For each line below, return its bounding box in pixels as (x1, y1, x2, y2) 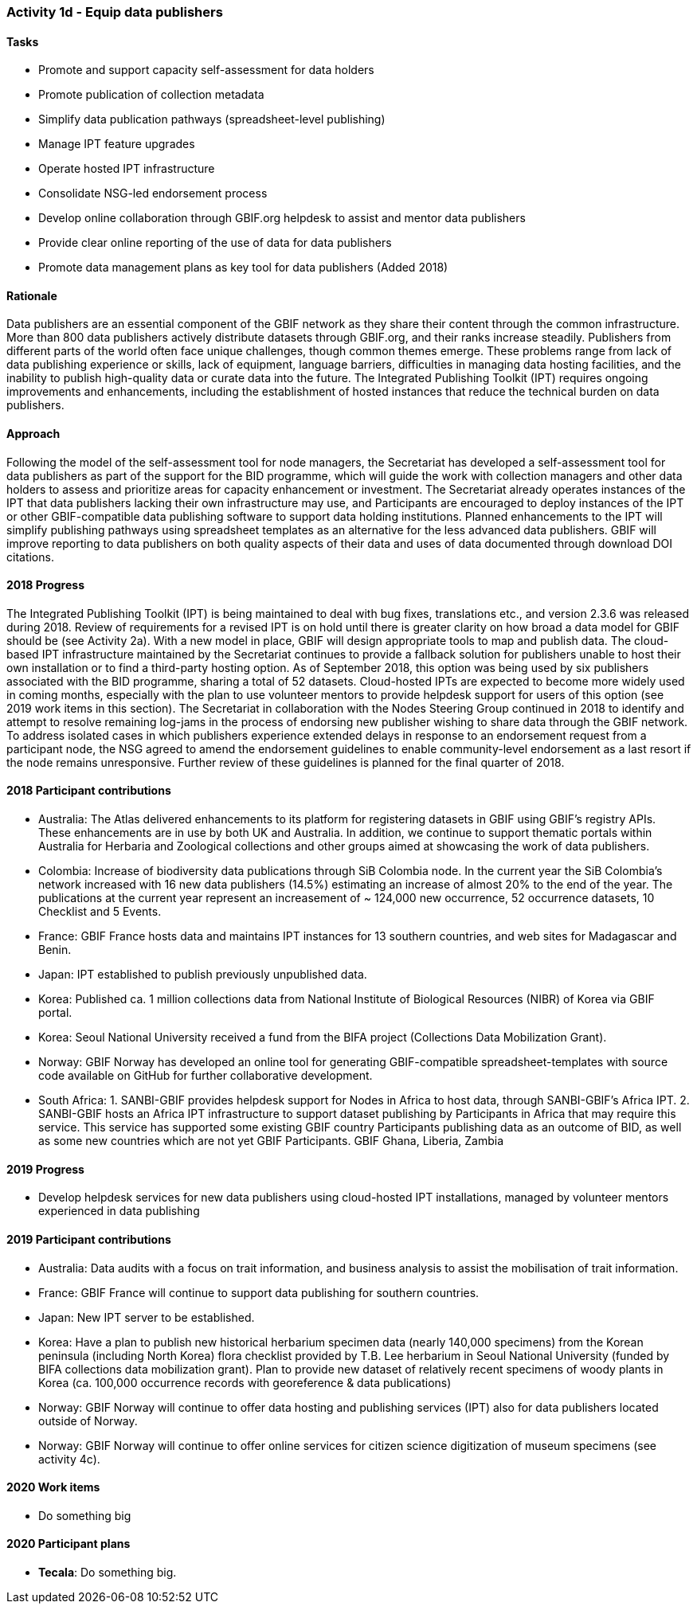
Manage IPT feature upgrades (38, 137, 195, 151)
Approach (6, 427, 61, 441)
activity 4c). (38, 1452, 100, 1466)
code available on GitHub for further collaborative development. (38, 1069, 373, 1083)
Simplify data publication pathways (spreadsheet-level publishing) (38, 112, 386, 127)
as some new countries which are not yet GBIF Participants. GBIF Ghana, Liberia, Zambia (38, 1134, 504, 1148)
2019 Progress (6, 1162, 84, 1176)
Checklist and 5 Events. (38, 905, 162, 919)
